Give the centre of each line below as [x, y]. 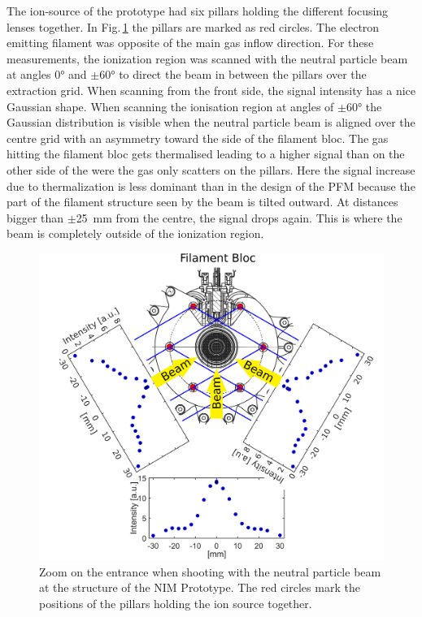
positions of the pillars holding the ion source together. [176, 603]
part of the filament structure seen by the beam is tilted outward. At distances [202, 202]
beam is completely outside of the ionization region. [135, 233]
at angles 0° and [47, 74]
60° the [364, 106]
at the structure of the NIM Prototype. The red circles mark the [200, 587]
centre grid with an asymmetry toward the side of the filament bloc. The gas [198, 138]
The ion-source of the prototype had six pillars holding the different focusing [198, 11]
